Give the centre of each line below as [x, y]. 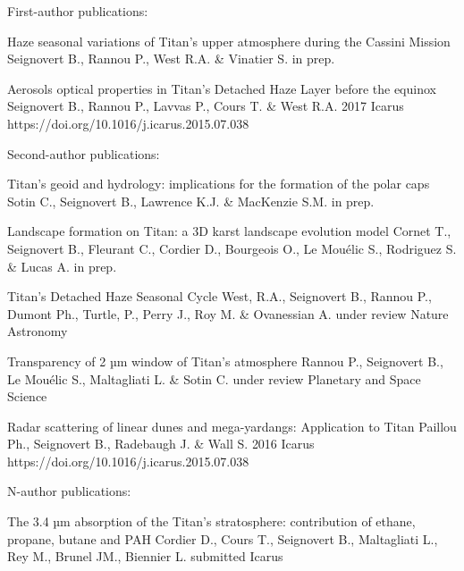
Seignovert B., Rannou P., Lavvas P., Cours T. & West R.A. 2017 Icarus [206, 106]
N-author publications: [69, 491]
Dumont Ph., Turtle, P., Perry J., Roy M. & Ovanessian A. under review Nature [228, 313]
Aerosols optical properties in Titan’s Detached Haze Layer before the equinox [222, 88]
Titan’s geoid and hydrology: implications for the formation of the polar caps [219, 184]
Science [27, 396]
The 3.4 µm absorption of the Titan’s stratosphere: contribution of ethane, [211, 521]
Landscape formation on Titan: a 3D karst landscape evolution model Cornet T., [229, 231]
